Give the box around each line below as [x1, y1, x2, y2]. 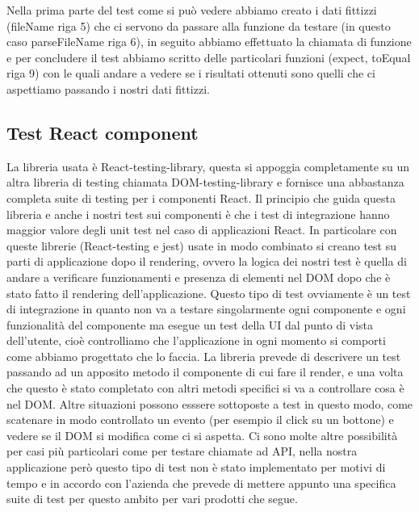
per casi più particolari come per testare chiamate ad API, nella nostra [6, 443, 358, 460]
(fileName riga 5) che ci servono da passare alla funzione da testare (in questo [6, 17, 391, 34]
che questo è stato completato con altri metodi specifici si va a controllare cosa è [6, 380, 404, 397]
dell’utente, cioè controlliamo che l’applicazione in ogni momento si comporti [6, 332, 386, 349]
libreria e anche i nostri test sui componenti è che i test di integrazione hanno [6, 205, 390, 222]
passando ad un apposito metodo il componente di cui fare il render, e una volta [6, 363, 404, 380]
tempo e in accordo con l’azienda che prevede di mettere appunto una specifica [6, 474, 396, 491]
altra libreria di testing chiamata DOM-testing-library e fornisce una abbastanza [6, 174, 404, 191]
